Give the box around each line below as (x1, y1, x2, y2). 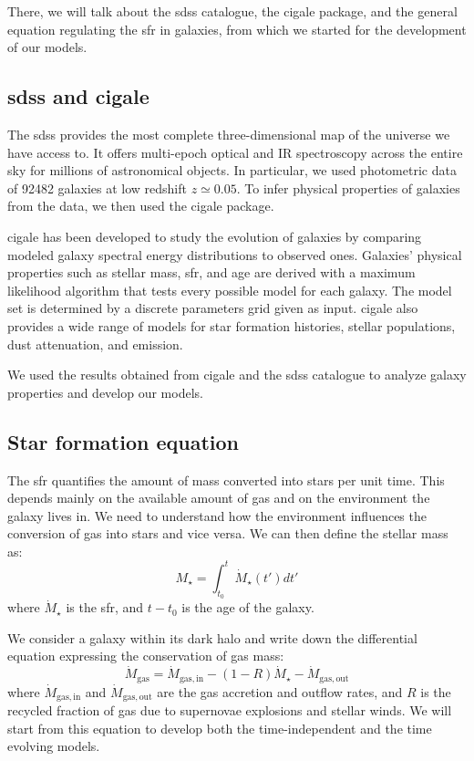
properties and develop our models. (7, 382, 203, 401)
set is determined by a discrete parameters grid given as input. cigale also (7, 298, 418, 318)
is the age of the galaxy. (181, 598, 314, 617)
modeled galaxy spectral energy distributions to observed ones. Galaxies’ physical (7, 245, 462, 264)
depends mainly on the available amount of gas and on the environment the (7, 488, 430, 507)
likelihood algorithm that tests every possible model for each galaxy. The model (7, 280, 452, 299)
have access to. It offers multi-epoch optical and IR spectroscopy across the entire (7, 142, 463, 162)
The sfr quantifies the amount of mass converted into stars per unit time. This (7, 470, 445, 489)
